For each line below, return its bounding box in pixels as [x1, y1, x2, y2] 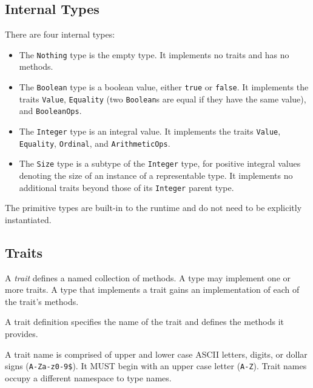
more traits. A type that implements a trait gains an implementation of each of [5, 283, 300, 296]
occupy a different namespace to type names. [5, 371, 172, 384]
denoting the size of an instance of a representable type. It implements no [19, 169, 293, 181]
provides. [5, 327, 38, 339]
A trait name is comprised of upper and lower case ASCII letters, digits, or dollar [5, 347, 308, 360]
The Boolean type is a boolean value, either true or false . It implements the [19, 81, 309, 93]
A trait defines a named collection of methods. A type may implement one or [5, 271, 291, 284]
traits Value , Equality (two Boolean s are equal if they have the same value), [19, 92, 306, 105]
